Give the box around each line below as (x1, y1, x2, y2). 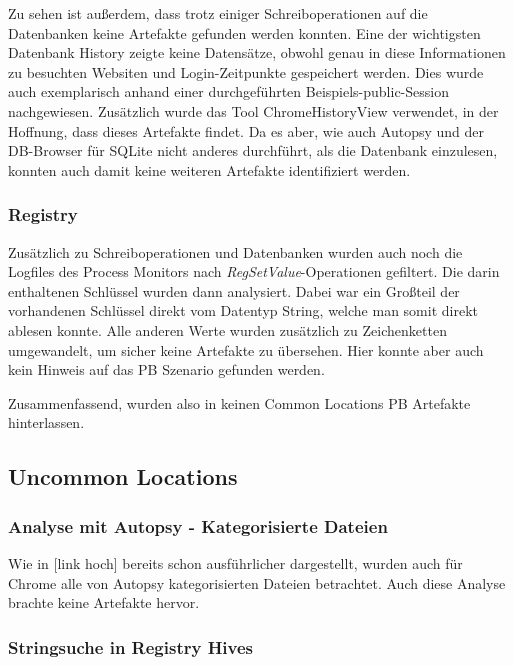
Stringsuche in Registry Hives (8, 634, 254, 659)
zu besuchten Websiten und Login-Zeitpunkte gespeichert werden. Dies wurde (8, 61, 484, 82)
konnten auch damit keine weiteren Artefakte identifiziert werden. (8, 159, 411, 180)
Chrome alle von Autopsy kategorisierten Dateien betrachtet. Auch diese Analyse (8, 572, 506, 593)
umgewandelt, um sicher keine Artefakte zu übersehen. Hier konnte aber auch (8, 339, 484, 360)
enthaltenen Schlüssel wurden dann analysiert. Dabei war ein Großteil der (8, 280, 460, 301)
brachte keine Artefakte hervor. (8, 592, 200, 613)
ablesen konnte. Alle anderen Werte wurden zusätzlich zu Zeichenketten (8, 319, 447, 340)
